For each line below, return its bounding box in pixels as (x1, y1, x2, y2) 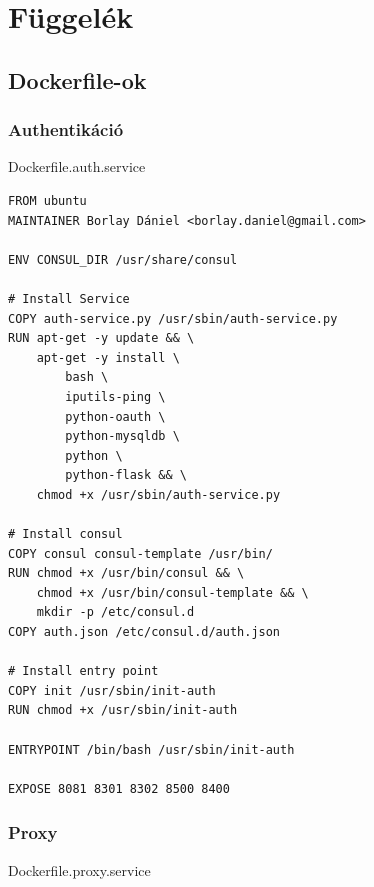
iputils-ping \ (65, 389, 166, 404)
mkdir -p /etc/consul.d (36, 605, 195, 620)
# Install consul (8, 527, 123, 542)
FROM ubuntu (8, 193, 87, 208)
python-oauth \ (65, 409, 166, 424)
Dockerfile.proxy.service (8, 859, 151, 880)
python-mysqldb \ (65, 429, 180, 444)
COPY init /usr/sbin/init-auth (8, 683, 216, 698)
